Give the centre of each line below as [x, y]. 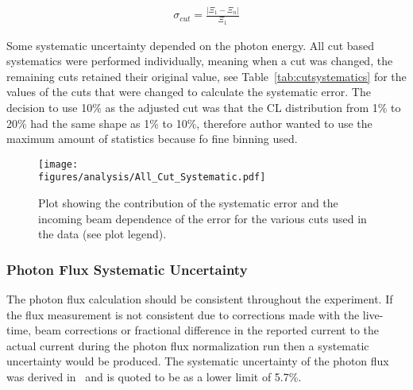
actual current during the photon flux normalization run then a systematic [188, 345]
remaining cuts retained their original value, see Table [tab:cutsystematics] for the [206, 76]
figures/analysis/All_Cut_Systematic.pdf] [152, 178]
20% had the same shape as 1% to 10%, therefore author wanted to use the [189, 123]
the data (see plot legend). [102, 234]
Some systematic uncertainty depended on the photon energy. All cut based [191, 45]
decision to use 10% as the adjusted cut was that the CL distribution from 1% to [204, 107]
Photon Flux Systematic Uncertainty [127, 269]
